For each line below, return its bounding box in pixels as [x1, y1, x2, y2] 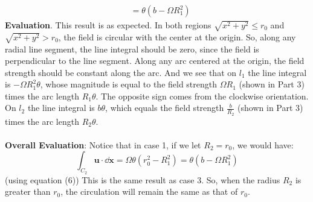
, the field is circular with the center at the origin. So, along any [58, 30, 296, 43]
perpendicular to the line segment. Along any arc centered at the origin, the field [5, 54, 305, 67]
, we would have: [232, 138, 294, 151]
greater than [5, 185, 51, 198]
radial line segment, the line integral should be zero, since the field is [5, 42, 259, 55]
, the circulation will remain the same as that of [60, 185, 238, 198]
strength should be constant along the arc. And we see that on [5, 66, 237, 78]
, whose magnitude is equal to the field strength [40, 78, 218, 90]
